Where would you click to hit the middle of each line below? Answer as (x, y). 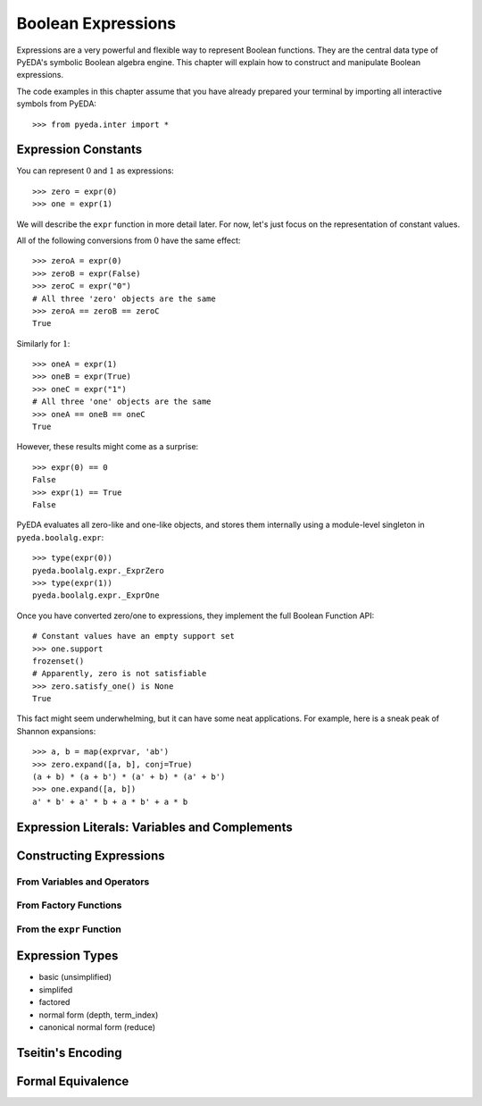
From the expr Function (69, 929)
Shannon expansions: (56, 731)
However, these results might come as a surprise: (108, 447)
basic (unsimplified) (75, 977)
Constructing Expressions (91, 855)
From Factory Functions (69, 905)
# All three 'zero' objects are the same (124, 298)
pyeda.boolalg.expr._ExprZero (99, 570)
